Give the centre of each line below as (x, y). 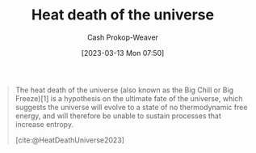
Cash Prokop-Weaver (123, 37)
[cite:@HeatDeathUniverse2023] (69, 140)
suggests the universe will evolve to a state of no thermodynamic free (131, 107)
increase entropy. (44, 124)
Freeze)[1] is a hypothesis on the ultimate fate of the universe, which (129, 98)
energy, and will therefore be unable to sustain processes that (118, 116)
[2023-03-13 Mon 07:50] (123, 53)
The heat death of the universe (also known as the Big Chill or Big (124, 90)
